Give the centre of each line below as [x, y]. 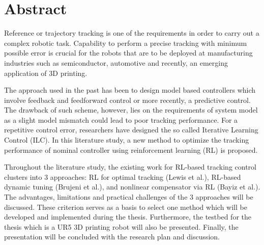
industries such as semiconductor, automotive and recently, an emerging [116, 62]
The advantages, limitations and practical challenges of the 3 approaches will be [129, 197]
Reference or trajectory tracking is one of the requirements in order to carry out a [132, 33]
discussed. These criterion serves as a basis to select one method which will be [126, 207]
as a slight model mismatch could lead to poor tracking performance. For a [121, 119]
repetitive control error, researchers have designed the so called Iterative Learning [131, 130]
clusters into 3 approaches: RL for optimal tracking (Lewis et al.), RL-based [123, 176]
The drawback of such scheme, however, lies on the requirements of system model [131, 110]
